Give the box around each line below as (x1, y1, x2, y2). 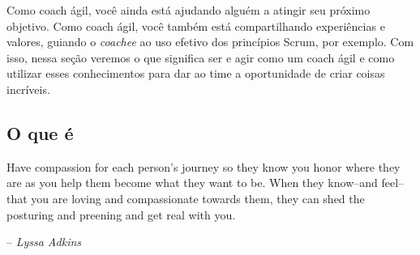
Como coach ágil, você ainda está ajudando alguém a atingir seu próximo (6, 2, 371, 18)
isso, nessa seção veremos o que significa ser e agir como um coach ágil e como (6, 49, 395, 66)
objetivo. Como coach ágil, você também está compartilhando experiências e (6, 17, 385, 34)
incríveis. (6, 80, 50, 97)
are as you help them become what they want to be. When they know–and (6, 174, 378, 191)
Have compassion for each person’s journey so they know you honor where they (6, 158, 401, 175)
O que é (6, 120, 74, 145)
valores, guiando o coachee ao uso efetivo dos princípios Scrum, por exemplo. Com (6, 33, 414, 50)
